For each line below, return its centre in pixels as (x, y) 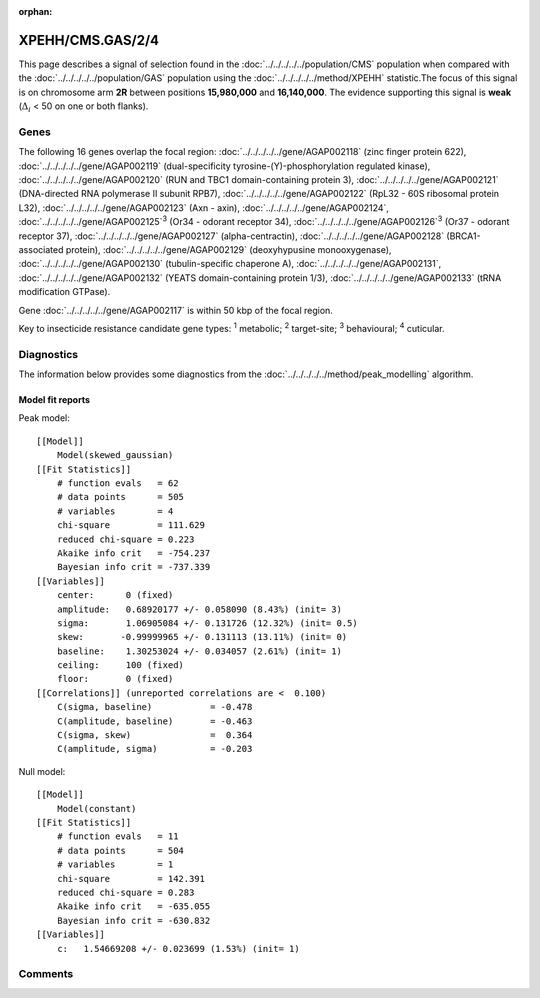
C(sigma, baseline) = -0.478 (154, 707)
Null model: (42, 771)
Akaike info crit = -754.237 (133, 553)
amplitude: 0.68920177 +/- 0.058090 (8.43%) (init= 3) (199, 609)
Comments (46, 974)
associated (41, 249)
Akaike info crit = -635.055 (133, 906)
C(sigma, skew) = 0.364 (154, 735)
